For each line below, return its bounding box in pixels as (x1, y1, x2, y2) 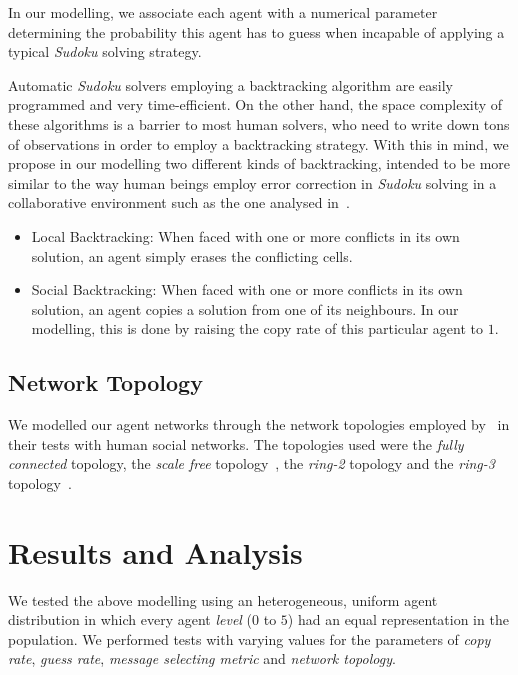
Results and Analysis (8, 531, 303, 572)
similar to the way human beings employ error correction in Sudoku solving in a (8, 172, 497, 193)
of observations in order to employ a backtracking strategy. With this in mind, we (8, 133, 509, 154)
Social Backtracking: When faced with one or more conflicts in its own (31, 279, 463, 300)
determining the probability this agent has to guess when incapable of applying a (8, 21, 505, 42)
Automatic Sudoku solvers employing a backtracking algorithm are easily (8, 74, 453, 95)
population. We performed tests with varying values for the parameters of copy (8, 628, 491, 649)
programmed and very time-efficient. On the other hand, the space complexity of (8, 94, 503, 115)
